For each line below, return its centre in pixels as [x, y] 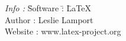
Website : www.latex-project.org [63, 31]
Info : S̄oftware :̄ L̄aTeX [48, 8]
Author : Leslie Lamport [49, 19]
